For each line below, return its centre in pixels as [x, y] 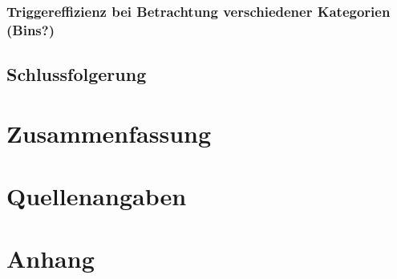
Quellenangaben [97, 196]
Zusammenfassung [109, 133]
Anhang [51, 259]
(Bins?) [30, 29]
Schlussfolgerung [77, 74]
